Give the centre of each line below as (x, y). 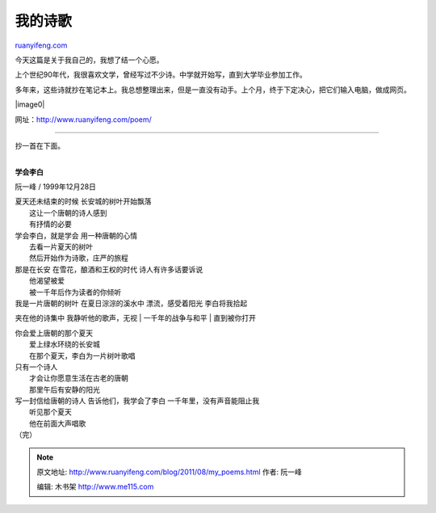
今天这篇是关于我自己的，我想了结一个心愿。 (89, 60)
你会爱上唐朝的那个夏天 (54, 333)
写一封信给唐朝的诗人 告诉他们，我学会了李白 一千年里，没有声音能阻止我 (137, 401)
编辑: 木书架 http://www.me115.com (95, 487)
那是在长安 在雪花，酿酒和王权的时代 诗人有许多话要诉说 (109, 269)
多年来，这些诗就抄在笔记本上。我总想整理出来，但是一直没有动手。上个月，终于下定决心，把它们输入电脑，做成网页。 (213, 90)
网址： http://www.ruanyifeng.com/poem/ (84, 119)
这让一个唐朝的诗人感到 (68, 212)
